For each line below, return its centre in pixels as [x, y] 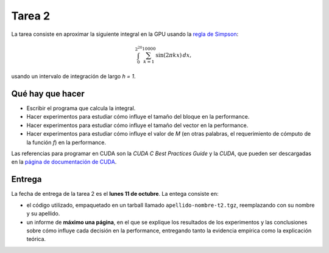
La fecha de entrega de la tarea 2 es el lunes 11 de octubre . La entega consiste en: [115, 194]
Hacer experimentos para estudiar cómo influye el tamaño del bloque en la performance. [138, 117]
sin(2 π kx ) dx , [174, 55]
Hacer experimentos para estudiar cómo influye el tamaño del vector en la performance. [137, 125]
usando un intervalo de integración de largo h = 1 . [74, 77]
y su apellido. [43, 213]
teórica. [36, 239]
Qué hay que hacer [48, 94]
